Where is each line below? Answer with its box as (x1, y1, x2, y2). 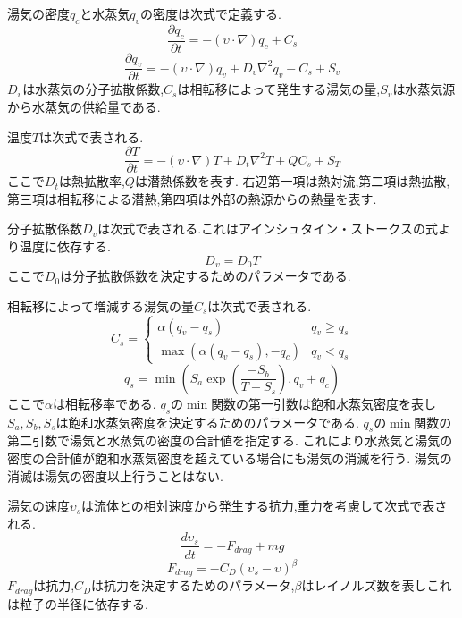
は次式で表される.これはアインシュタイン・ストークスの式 (97, 219, 438, 238)
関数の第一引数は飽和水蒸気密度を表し (211, 394, 437, 412)
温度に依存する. (19, 237, 111, 256)
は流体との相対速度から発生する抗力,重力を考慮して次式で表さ (80, 496, 448, 515)
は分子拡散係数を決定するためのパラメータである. (60, 267, 351, 285)
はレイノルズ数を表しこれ (301, 576, 452, 595)
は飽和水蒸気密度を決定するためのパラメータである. (55, 412, 359, 431)
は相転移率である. (52, 394, 156, 412)
